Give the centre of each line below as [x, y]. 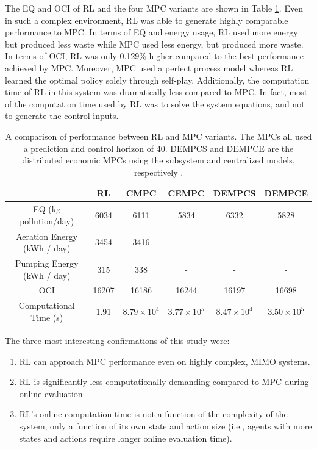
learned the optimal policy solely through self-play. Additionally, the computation [157, 80]
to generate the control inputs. [62, 116]
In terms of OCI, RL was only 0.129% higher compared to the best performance [154, 56]
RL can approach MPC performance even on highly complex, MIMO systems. [165, 361]
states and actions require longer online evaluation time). [126, 438]
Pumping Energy [47, 263]
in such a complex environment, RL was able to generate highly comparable [147, 20]
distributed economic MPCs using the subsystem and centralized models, [158, 160]
